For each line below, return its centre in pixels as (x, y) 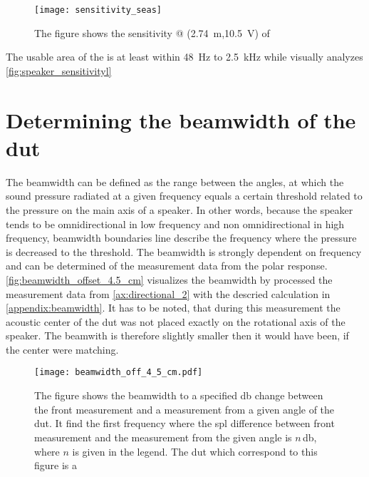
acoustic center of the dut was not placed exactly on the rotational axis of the (176, 321)
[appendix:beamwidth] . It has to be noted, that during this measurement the (173, 308)
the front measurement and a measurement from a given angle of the (184, 409)
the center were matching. (62, 349)
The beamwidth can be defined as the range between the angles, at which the (175, 181)
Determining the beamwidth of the (181, 119)
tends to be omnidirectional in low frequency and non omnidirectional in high (175, 224)
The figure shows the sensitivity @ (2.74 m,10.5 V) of (152, 32)
